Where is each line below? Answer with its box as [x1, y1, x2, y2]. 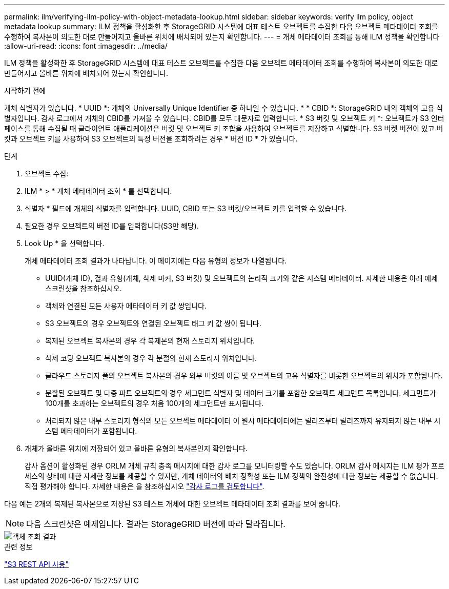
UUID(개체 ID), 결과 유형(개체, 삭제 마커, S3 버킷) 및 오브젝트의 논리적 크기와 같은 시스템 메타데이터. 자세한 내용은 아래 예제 [45, 274, 438, 282]
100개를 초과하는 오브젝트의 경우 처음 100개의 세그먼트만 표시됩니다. [45, 399, 264, 408]
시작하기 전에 [4, 86, 46, 95]
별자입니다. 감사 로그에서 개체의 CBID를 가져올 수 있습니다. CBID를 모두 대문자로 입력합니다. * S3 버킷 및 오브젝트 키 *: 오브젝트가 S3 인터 [4, 114, 444, 123]
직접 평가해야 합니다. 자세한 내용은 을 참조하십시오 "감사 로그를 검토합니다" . [25, 482, 264, 491]
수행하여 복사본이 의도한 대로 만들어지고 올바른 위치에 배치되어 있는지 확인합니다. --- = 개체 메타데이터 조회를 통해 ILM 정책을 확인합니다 [4, 32, 440, 41]
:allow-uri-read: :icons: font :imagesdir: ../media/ [4, 42, 168, 50]
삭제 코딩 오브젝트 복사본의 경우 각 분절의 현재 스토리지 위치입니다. [45, 354, 257, 362]
